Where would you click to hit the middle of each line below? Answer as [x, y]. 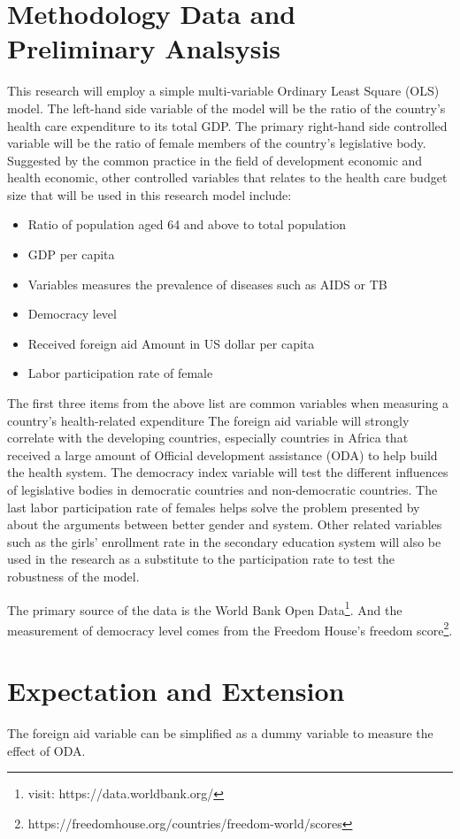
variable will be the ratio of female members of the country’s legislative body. [217, 143]
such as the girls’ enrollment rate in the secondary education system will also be [224, 541]
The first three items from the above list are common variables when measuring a [228, 403]
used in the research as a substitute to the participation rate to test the [201, 559]
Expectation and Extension [176, 691]
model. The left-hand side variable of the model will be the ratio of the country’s [226, 108]
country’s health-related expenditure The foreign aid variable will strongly [208, 420]
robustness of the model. [73, 576]
